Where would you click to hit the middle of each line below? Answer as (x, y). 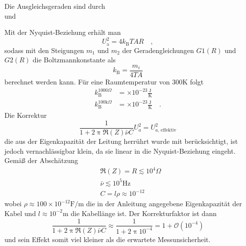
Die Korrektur (26, 115)
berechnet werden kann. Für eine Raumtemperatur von (87, 81)
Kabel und (20, 213)
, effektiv (167, 130)
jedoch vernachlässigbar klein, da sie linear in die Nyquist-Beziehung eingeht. (120, 150)
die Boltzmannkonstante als (74, 60)
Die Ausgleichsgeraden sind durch (55, 6)
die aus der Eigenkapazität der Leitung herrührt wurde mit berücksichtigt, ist (121, 141)
